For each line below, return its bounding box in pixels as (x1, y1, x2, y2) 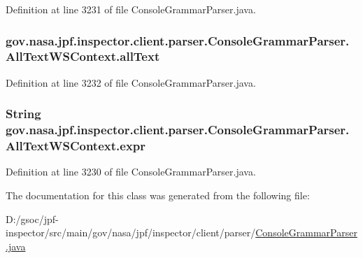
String (6, 105, 41, 122)
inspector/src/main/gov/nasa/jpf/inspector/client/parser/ (6, 225, 256, 240)
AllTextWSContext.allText (6, 48, 160, 65)
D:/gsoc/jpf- (6, 211, 59, 226)
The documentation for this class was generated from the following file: (6, 187, 310, 202)
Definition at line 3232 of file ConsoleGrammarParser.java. (6, 75, 256, 89)
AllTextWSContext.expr (6, 137, 146, 155)
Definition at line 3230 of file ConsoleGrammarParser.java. (6, 164, 256, 179)
